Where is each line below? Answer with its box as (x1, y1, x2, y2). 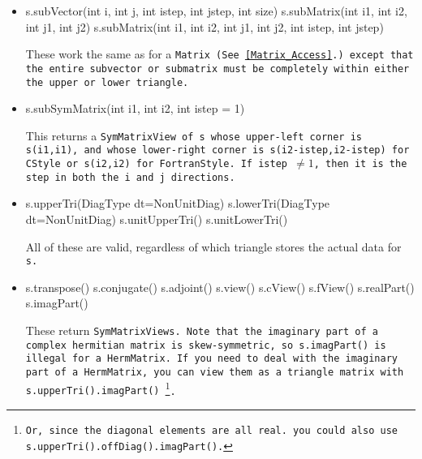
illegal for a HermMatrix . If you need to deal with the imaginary (25, 353, 398, 365)
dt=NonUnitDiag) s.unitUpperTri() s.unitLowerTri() (25, 210, 288, 227)
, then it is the (313, 158, 407, 170)
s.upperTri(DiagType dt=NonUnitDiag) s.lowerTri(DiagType (25, 195, 330, 212)
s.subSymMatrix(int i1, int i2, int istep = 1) (25, 100, 245, 117)
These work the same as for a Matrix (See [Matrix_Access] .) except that (25, 45, 414, 62)
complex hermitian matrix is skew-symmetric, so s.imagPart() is (25, 339, 386, 351)
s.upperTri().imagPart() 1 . (25, 379, 176, 397)
